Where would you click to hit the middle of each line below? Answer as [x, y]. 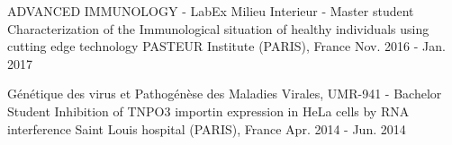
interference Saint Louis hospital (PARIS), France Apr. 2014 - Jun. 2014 [207, 128]
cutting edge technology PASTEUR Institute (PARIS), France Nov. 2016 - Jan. [226, 46]
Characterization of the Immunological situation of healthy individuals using [218, 28]
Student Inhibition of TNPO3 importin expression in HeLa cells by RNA [208, 111]
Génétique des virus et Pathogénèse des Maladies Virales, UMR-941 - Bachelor [225, 94]
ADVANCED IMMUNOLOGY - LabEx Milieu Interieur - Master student [211, 11]
